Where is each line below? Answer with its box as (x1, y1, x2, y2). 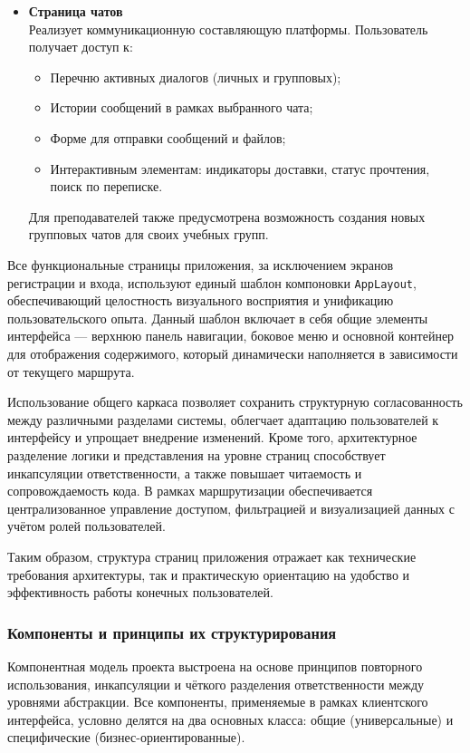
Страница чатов (28, 2, 123, 20)
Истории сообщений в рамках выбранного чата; (50, 98, 313, 117)
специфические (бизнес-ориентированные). (7, 728, 245, 747)
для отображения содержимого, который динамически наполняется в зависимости (7, 343, 458, 362)
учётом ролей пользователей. (7, 516, 166, 536)
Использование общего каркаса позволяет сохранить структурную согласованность (7, 392, 463, 411)
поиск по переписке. (50, 177, 163, 196)
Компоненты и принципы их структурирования (7, 621, 337, 643)
